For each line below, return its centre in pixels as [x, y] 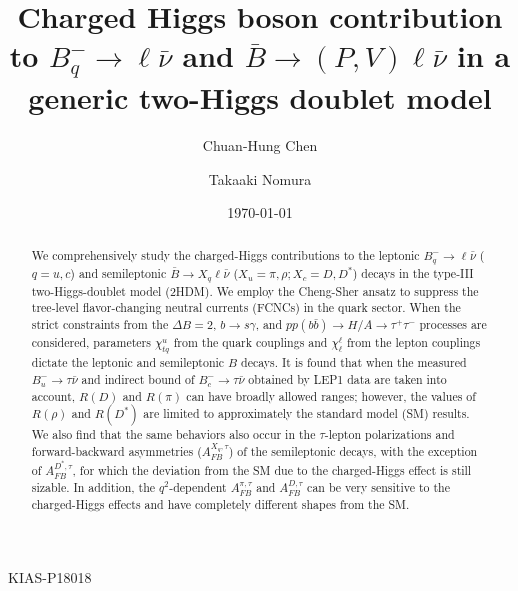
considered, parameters [91, 342]
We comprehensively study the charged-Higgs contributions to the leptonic [225, 254]
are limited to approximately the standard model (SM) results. [306, 413]
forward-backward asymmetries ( [116, 451]
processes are [453, 323]
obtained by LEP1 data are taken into [347, 379]
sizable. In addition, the [93, 486]
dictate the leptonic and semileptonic [128, 362]
